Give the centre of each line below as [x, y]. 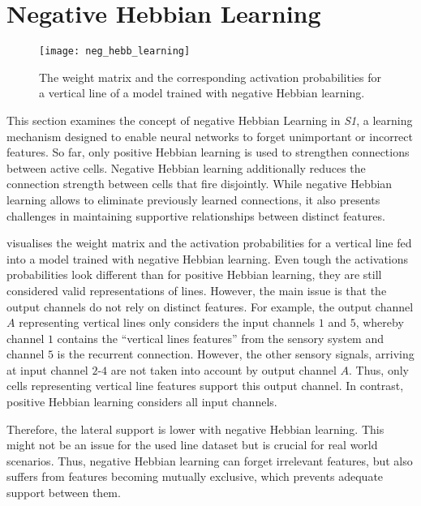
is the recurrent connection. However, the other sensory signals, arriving [236, 354]
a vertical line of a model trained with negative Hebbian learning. [202, 93]
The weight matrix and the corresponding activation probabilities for [210, 77]
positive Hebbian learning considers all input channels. [142, 402]
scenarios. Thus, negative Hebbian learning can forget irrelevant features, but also [210, 460]
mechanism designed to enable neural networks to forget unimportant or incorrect [210, 136]
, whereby [380, 322]
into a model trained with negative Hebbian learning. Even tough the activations [208, 258]
